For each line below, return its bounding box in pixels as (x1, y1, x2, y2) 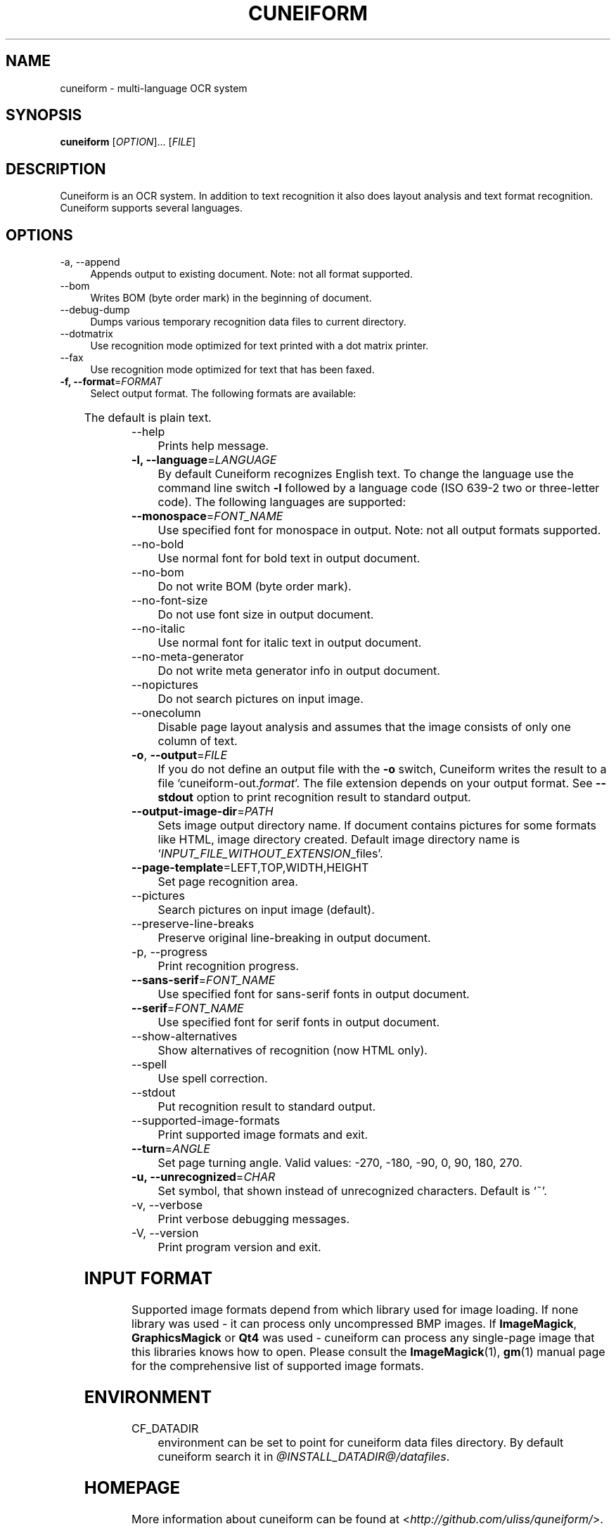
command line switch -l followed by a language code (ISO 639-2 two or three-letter (158, 481, 600, 496)
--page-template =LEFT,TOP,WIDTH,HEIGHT (131, 860, 369, 875)
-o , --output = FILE (131, 748, 228, 763)
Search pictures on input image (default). (158, 903, 375, 917)
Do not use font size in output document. (158, 607, 374, 622)
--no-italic (131, 621, 186, 636)
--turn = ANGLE (131, 1142, 210, 1156)
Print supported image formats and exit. (158, 1128, 368, 1142)
